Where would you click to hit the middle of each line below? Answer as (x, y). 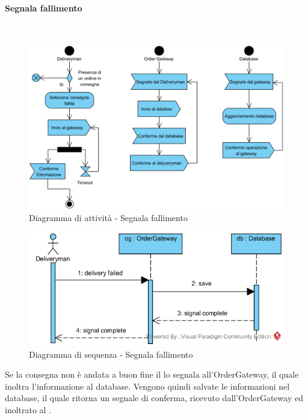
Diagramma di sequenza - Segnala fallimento (111, 354)
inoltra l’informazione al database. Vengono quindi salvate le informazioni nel (147, 386)
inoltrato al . (28, 410)
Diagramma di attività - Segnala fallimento (108, 218)
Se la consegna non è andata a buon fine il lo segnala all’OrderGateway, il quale (152, 374)
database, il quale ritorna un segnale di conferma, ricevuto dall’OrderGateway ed (154, 398)
